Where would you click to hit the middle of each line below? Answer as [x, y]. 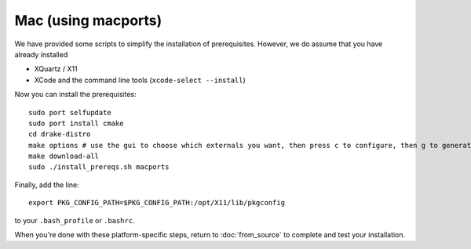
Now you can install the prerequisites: [75, 95]
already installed [41, 54]
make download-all [64, 156]
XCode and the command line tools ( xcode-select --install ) [140, 80]
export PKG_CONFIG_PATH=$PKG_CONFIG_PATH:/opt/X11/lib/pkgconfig [157, 203]
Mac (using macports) [88, 20]
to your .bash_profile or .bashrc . [75, 220]
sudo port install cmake [76, 123]
